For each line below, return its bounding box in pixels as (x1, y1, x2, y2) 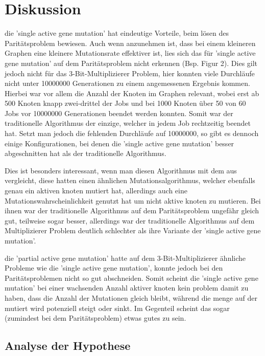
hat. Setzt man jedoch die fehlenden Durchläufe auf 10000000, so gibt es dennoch (5, 128, 259, 139)
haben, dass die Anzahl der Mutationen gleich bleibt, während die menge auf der (5, 292, 257, 303)
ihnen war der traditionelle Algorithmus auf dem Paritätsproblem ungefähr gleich (5, 205, 259, 216)
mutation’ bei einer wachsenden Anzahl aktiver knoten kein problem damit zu (5, 282, 249, 293)
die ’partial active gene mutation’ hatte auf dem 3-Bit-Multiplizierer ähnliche (5, 252, 246, 263)
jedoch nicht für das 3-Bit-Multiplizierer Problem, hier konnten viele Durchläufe (5, 68, 255, 78)
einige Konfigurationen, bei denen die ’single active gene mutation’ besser (5, 138, 234, 148)
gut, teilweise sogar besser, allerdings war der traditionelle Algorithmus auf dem (5, 215, 255, 226)
